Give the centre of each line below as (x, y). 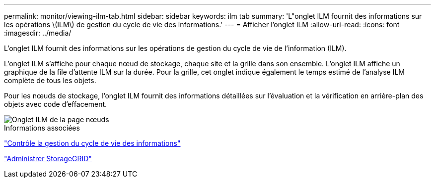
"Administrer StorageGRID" (48, 159)
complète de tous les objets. (50, 80)
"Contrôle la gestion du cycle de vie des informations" (92, 143)
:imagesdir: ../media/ (38, 33)
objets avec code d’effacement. (56, 104)
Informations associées (42, 128)
